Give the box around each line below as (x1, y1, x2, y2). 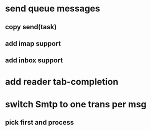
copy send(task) (5, 23, 57, 31)
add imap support (5, 39, 61, 47)
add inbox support (5, 56, 63, 65)
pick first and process (5, 118, 74, 127)
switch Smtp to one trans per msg (5, 98, 147, 110)
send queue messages (5, 3, 101, 14)
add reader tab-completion (5, 76, 119, 87)
